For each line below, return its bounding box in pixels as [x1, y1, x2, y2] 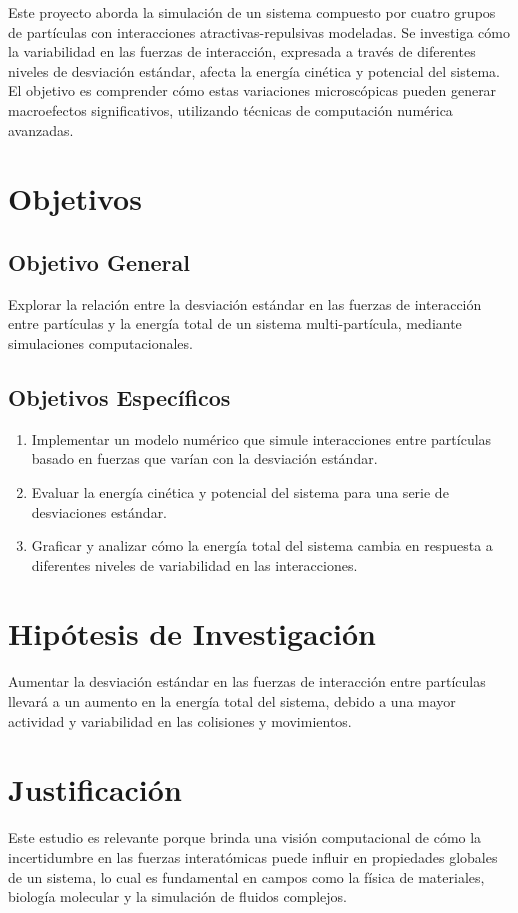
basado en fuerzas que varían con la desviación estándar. [31, 448, 378, 469]
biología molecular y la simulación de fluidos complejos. [8, 886, 347, 907]
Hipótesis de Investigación [8, 613, 376, 654]
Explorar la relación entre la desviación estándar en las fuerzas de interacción [8, 293, 482, 314]
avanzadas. [8, 119, 74, 140]
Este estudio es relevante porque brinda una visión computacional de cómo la [8, 827, 482, 848]
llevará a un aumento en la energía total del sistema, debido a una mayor [8, 691, 456, 711]
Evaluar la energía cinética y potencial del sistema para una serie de [31, 481, 449, 502]
